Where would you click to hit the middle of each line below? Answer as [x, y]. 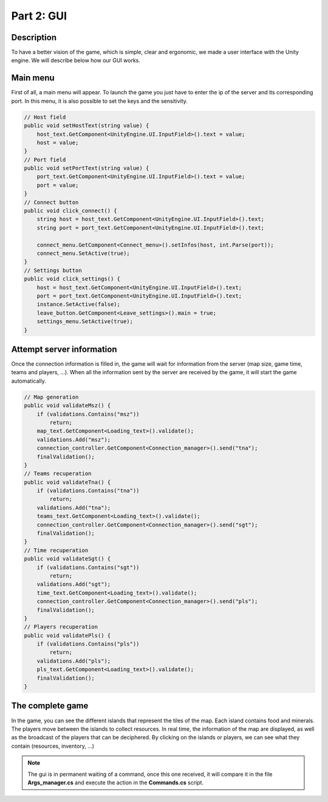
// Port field [45, 159]
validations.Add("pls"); [74, 661]
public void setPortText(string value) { [87, 168]
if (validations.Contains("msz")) [88, 414]
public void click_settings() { [72, 279]
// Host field [45, 117]
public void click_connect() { [71, 211]
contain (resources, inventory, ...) [53, 746]
